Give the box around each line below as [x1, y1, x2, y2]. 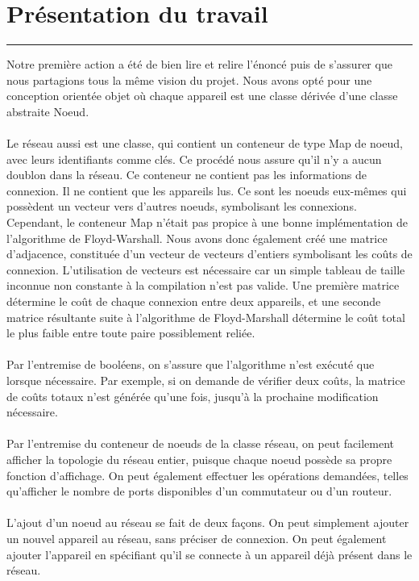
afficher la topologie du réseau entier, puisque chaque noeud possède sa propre [6, 450, 392, 467]
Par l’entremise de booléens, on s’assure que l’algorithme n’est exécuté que [6, 356, 375, 373]
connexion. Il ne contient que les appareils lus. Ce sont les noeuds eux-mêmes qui [6, 182, 407, 199]
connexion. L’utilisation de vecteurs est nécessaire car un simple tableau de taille [6, 261, 405, 278]
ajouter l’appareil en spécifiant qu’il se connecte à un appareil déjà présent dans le [6, 545, 413, 562]
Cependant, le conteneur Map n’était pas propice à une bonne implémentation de [6, 214, 408, 231]
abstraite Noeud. [6, 102, 89, 119]
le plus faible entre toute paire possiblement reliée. [6, 324, 255, 341]
